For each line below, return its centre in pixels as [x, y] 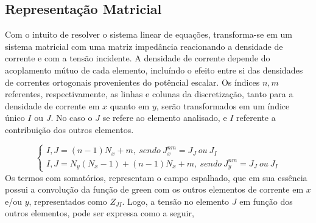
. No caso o [72, 118]
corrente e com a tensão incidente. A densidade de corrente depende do [138, 58]
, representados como [68, 201]
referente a [256, 118]
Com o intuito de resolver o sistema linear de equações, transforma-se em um [149, 34]
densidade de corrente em [52, 105]
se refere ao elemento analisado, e [165, 118]
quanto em [130, 105]
